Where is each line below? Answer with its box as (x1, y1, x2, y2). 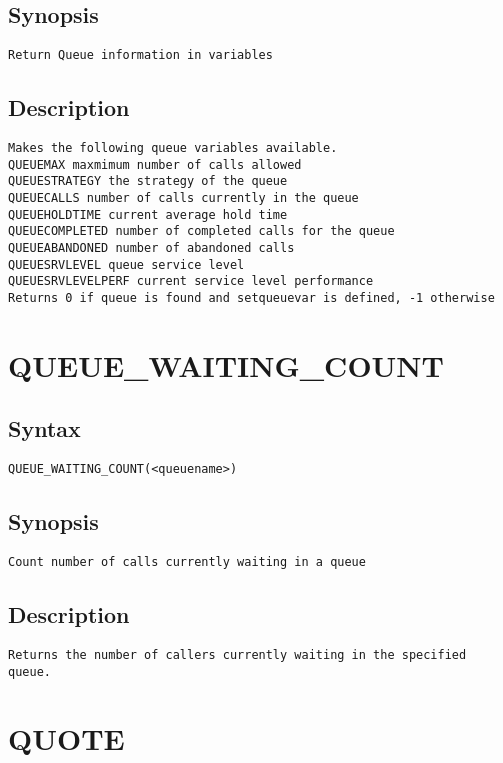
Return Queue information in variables (8, 48, 273, 63)
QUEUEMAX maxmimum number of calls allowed (8, 157, 302, 172)
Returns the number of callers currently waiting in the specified (8, 647, 467, 662)
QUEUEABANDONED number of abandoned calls (8, 241, 295, 255)
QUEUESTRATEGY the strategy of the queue (8, 174, 288, 189)
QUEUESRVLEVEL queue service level (8, 257, 245, 272)
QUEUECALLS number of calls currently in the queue (8, 191, 359, 206)
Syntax (8, 413, 81, 444)
